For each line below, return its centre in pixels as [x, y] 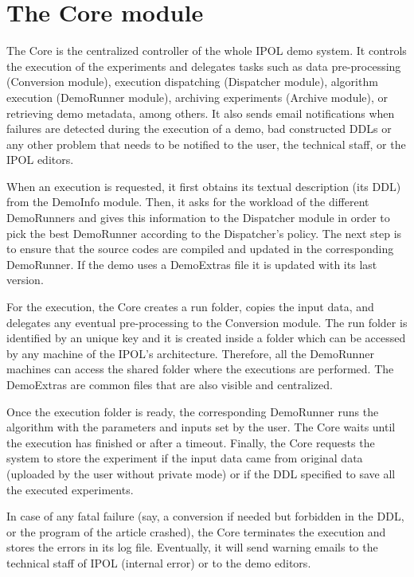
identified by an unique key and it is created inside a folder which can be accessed [206, 338]
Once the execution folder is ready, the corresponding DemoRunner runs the [193, 411]
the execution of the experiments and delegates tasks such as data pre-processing [204, 66]
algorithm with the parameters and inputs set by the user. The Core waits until [201, 427]
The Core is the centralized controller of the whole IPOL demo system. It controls [207, 51]
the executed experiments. [70, 489]
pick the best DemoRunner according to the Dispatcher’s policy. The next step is [204, 233]
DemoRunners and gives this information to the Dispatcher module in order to [198, 218]
